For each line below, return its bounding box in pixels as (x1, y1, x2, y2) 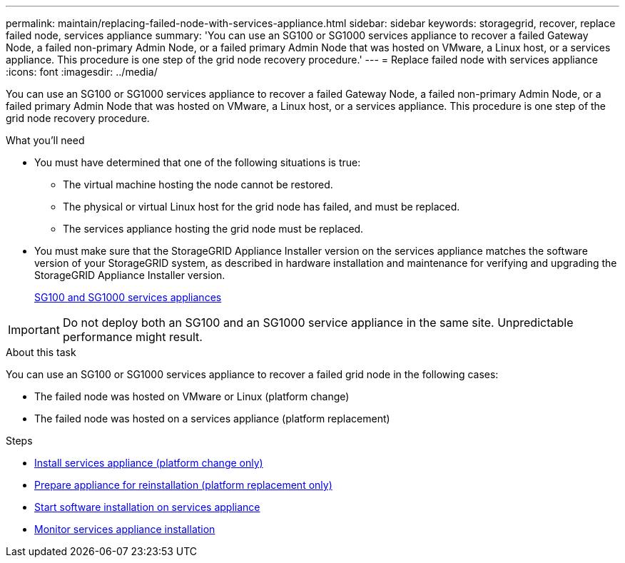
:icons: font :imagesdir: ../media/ (6, 66, 158, 78)
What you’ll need (6, 134, 85, 146)
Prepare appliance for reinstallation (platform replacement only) (34, 479, 332, 491)
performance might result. (62, 330, 203, 344)
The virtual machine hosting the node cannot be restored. (63, 178, 333, 191)
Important (8, 323, 60, 337)
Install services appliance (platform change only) (34, 457, 263, 469)
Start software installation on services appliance (34, 501, 260, 513)
